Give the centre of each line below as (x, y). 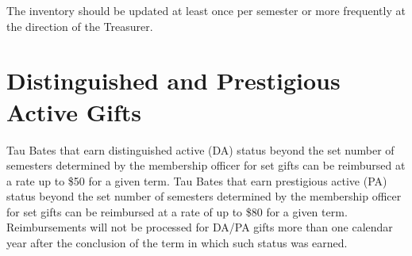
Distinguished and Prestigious (173, 80)
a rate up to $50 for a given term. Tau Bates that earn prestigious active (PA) (197, 180)
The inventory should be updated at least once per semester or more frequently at (206, 10)
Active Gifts (74, 111)
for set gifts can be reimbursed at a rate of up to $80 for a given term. (177, 211)
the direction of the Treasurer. (80, 26)
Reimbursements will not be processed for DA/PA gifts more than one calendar (200, 227)
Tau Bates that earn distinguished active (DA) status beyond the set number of (200, 149)
